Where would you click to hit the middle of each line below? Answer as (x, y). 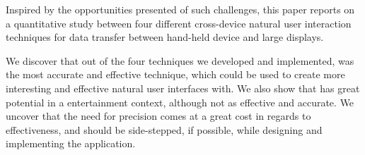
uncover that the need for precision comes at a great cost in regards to (158, 116)
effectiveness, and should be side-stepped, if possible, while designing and (164, 129)
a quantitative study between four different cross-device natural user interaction (179, 23)
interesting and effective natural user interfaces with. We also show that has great (183, 88)
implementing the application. (71, 143)
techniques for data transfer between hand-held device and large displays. (165, 37)
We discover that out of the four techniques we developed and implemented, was (180, 60)
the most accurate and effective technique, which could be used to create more (175, 74)
